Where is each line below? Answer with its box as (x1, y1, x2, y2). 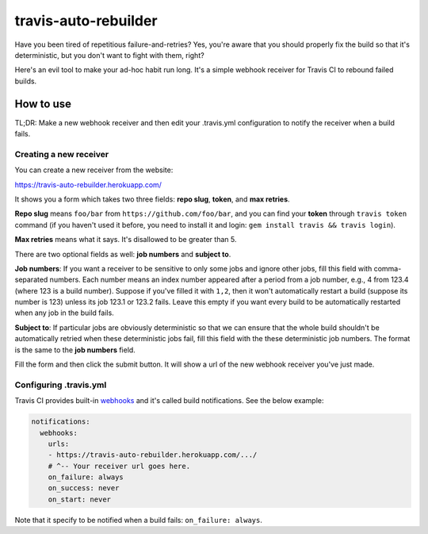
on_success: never (48, 484, 120, 493)
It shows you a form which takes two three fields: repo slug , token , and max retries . (14, 194, 290, 204)
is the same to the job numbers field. (14, 345, 136, 355)
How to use (14, 97, 71, 110)
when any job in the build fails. (14, 308, 114, 317)
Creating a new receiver (14, 148, 109, 159)
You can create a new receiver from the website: (14, 165, 174, 175)
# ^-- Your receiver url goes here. (48, 461, 190, 471)
